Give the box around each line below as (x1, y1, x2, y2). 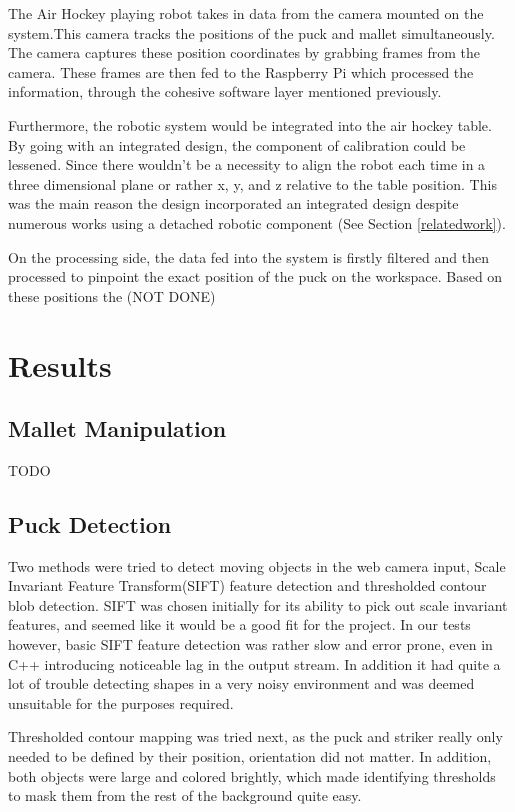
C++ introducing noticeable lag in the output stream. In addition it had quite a (8, 653, 501, 674)
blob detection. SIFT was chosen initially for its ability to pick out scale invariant (8, 594, 508, 615)
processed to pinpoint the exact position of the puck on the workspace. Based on (8, 266, 503, 287)
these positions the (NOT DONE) (8, 285, 216, 306)
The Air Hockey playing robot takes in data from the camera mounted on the (8, 3, 484, 23)
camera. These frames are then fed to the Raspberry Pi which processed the (8, 61, 474, 82)
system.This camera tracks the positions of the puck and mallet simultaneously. (8, 22, 495, 43)
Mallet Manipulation (8, 413, 227, 444)
